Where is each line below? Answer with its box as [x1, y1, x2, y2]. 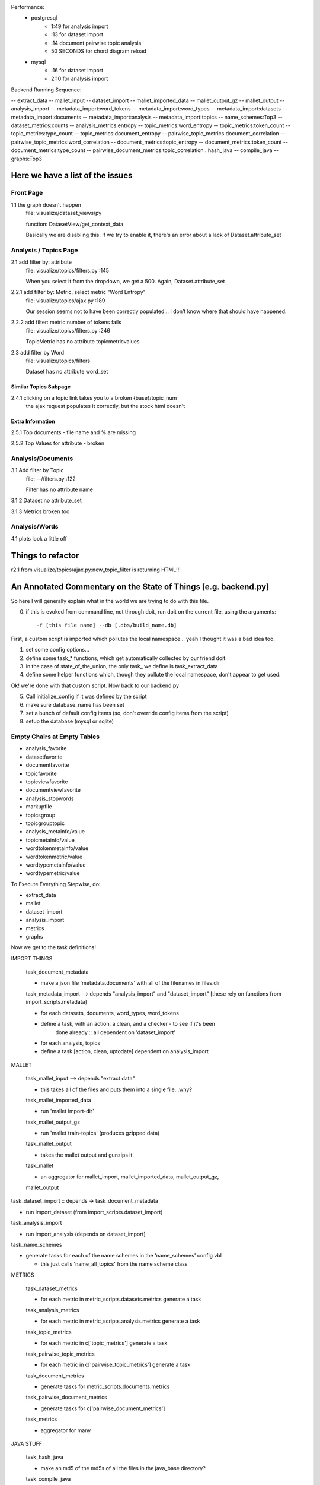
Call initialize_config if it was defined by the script [25, 693, 148, 700]
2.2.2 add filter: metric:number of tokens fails [11, 318, 121, 326]
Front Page [11, 189, 43, 197]
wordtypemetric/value [25, 870, 80, 877]
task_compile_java [25, 1475, 71, 1483]
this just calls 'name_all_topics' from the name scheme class [40, 1260, 188, 1268]
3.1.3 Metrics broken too [11, 508, 70, 515]
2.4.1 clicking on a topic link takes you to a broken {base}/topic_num [11, 394, 177, 401]
